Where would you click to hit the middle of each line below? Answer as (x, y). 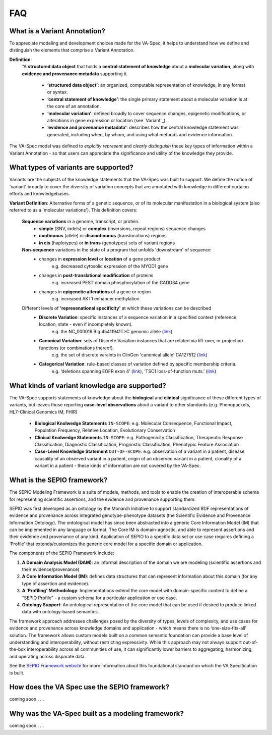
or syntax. (57, 92)
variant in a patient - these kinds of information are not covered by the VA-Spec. (118, 466)
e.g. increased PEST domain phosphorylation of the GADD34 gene (121, 282)
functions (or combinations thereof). (77, 348)
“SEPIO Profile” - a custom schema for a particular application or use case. (99, 598)
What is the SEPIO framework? (58, 480)
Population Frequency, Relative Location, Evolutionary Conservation (105, 430)
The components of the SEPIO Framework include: (62, 553)
